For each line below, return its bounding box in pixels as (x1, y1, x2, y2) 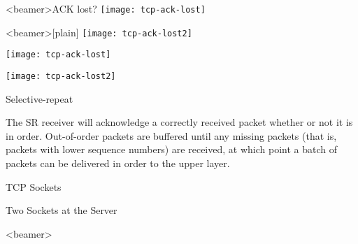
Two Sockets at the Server (6, 203, 117, 217)
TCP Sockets (6, 179, 62, 194)
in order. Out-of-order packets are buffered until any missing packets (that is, (6, 128, 337, 143)
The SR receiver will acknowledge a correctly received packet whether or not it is (6, 115, 353, 129)
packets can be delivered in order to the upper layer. (6, 156, 230, 170)
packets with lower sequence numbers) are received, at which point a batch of (6, 142, 337, 157)
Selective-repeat (6, 91, 73, 106)
